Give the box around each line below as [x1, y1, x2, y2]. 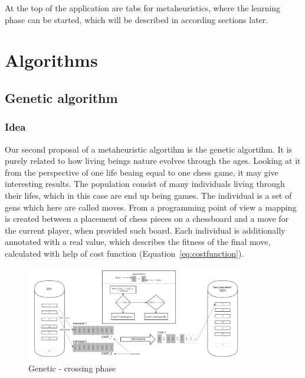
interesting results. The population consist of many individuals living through [5, 177, 285, 190]
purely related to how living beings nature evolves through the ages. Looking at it [5, 154, 301, 167]
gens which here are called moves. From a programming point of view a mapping [5, 201, 297, 213]
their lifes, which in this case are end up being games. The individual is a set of [5, 189, 292, 201]
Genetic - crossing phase [28, 362, 116, 374]
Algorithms [5, 48, 98, 72]
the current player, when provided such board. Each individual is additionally [5, 224, 286, 236]
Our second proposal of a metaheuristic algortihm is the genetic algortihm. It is [5, 143, 293, 155]
